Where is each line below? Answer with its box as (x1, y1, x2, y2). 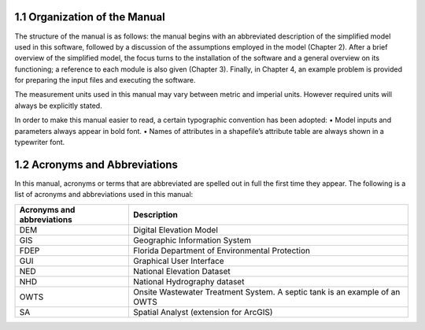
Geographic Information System (132, 235, 252, 246)
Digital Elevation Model (132, 224, 218, 235)
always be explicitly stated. (14, 101, 102, 110)
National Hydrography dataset (132, 276, 245, 287)
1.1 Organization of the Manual (14, 10, 165, 24)
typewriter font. (14, 138, 65, 147)
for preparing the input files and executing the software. (14, 76, 196, 85)
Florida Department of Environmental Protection (132, 245, 311, 256)
